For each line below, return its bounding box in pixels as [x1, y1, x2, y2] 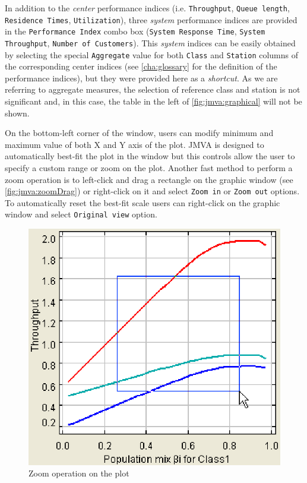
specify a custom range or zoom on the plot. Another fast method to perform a [5, 162, 293, 174]
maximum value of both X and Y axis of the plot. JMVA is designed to [5, 138, 264, 150]
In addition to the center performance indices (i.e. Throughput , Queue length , [5, 2, 290, 14]
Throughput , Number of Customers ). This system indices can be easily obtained [5, 36, 296, 49]
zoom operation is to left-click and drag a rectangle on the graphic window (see [5, 173, 293, 185]
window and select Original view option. [5, 208, 157, 220]
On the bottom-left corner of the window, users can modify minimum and [5, 127, 274, 139]
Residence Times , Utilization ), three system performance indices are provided [5, 13, 297, 26]
